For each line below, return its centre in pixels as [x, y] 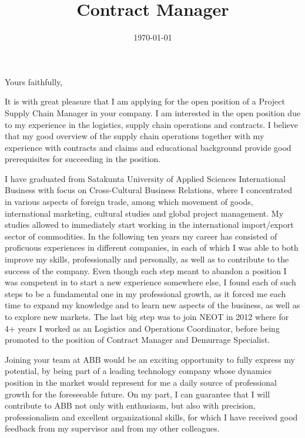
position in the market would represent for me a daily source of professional [141, 382]
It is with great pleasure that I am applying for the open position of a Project [145, 101]
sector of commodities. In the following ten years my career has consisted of [141, 236]
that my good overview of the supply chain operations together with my [135, 136]
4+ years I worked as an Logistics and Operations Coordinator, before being [142, 328]
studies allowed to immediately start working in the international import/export [149, 225]
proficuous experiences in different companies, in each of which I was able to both [152, 247]
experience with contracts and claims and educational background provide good [148, 147]
